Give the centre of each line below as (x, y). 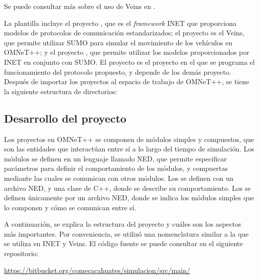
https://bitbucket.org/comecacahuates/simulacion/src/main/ (97, 270)
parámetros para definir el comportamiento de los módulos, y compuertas (116, 168)
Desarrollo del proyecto (65, 118)
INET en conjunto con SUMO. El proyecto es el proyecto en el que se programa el (129, 62)
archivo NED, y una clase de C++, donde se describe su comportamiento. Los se (128, 188)
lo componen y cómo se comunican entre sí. (70, 207)
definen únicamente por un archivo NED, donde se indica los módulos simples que (129, 198)
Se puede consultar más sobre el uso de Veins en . (80, 6)
